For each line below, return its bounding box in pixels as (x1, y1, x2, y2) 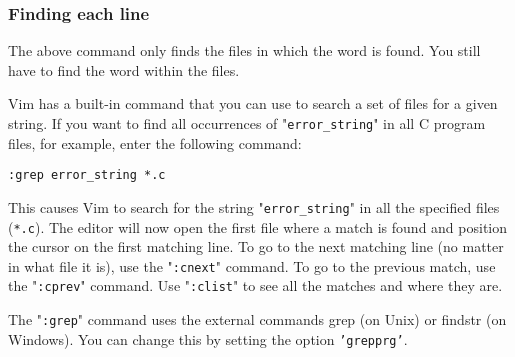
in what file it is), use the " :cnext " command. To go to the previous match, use (8, 255, 496, 276)
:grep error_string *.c (8, 168, 166, 183)
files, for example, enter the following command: (8, 132, 302, 153)
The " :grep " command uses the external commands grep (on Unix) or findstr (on (8, 309, 507, 330)
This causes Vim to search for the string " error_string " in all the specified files (8, 196, 500, 217)
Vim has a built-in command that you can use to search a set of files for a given (8, 93, 498, 114)
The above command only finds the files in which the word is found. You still (8, 40, 481, 61)
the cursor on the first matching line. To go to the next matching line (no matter (8, 236, 504, 257)
